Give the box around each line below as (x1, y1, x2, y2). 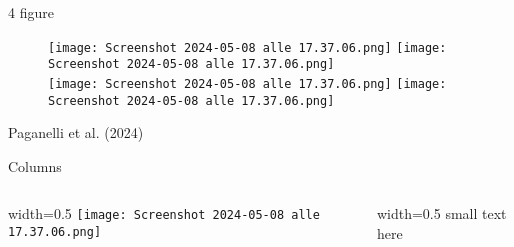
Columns (8, 155, 62, 176)
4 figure (8, 2, 54, 22)
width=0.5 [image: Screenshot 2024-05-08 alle (8, 203, 320, 224)
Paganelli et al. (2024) (8, 122, 144, 143)
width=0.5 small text (376, 203, 507, 224)
